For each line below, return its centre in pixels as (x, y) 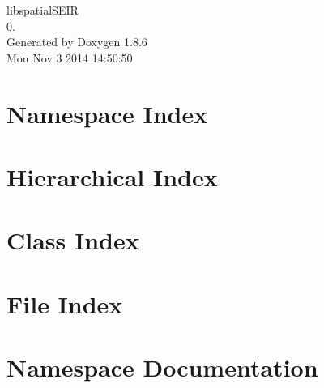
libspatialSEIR (43, 10)
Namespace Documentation (162, 367)
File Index (65, 303)
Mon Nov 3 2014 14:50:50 (70, 57)
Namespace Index (107, 113)
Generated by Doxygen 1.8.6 (77, 42)
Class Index (73, 240)
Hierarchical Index (112, 176)
